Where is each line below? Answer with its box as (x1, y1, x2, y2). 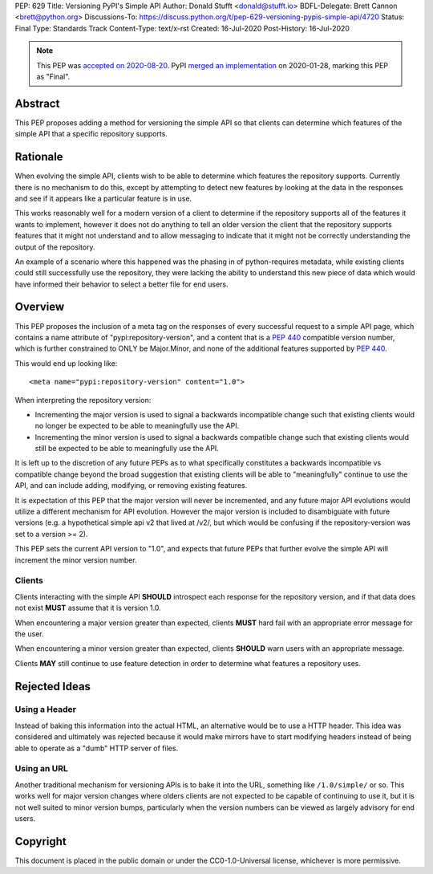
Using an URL (14, 763, 68, 774)
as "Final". (36, 71, 71, 81)
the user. (14, 628, 44, 638)
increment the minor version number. (14, 555, 137, 565)
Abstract (14, 96, 60, 110)
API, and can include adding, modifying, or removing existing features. (14, 481, 248, 490)
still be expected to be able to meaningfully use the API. (34, 444, 220, 453)
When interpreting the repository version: (14, 395, 152, 404)
